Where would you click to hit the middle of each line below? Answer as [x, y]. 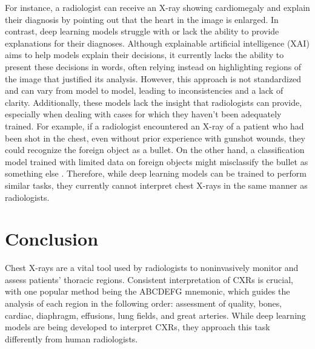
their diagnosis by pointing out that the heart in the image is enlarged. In [142, 19]
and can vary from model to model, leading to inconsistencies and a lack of [144, 90]
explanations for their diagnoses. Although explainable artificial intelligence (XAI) [157, 43]
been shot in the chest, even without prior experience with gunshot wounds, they [155, 138]
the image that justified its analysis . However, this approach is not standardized [153, 78]
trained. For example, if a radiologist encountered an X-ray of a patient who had [154, 126]
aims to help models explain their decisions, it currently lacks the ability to [144, 55]
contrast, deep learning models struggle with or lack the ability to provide [142, 31]
